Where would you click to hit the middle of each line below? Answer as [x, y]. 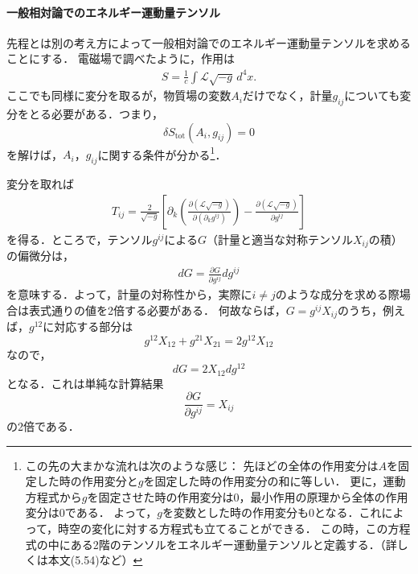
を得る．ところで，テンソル [80, 239]
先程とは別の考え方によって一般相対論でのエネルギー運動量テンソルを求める [209, 42]
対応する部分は [94, 326]
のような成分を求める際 [337, 294]
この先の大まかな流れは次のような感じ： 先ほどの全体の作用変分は [202, 465]
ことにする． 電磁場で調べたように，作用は [121, 58]
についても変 [378, 95]
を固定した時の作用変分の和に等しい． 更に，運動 [275, 481]
